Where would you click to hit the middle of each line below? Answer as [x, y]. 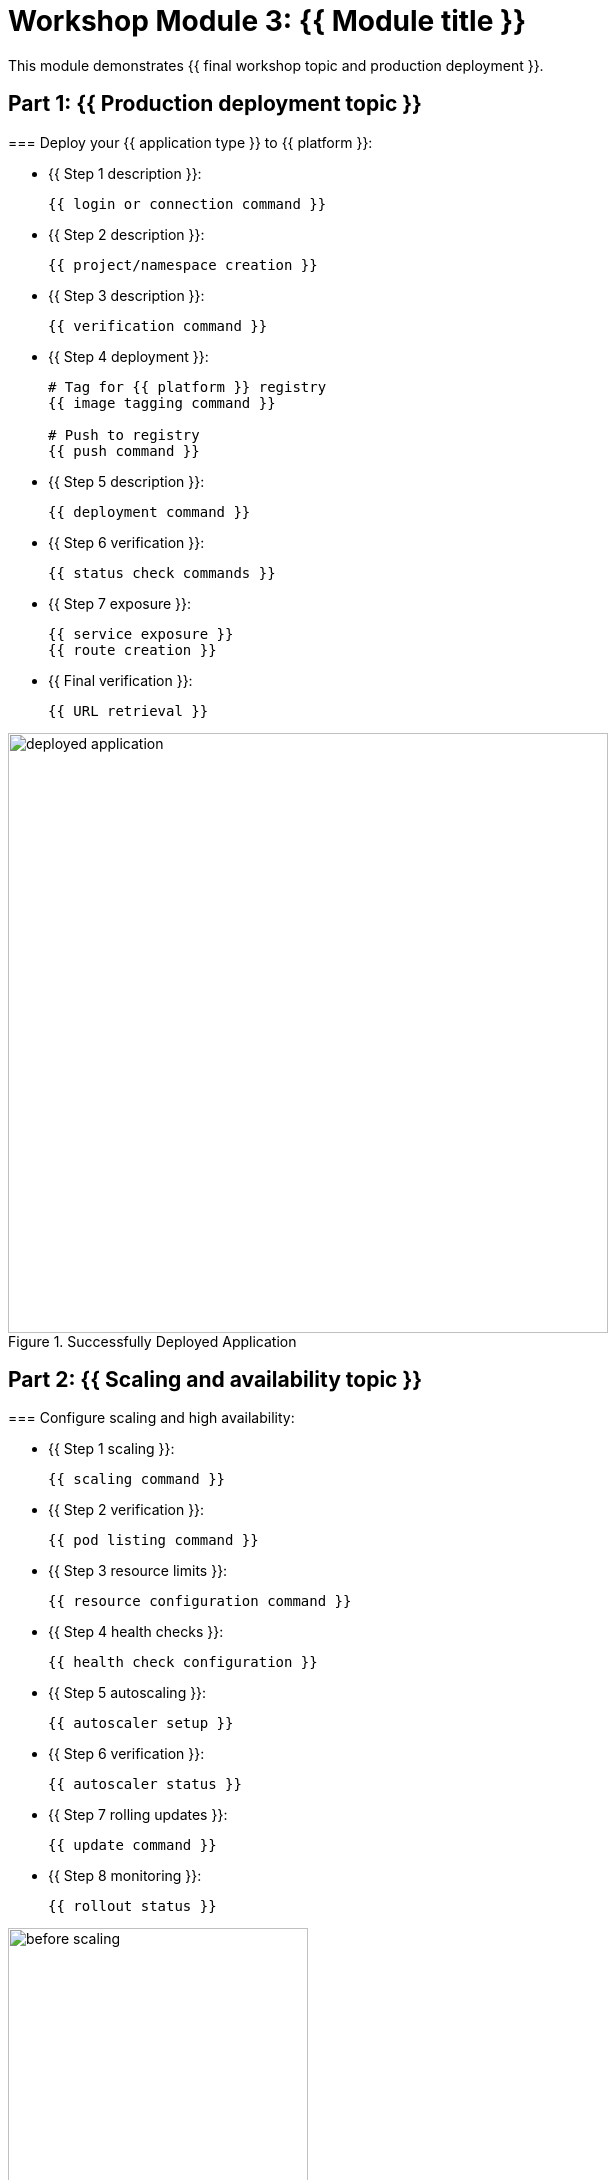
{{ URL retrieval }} [128, 710]
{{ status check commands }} [162, 572]
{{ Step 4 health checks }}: [136, 1632]
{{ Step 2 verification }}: [126, 1510]
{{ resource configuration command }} [200, 1601]
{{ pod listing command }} [153, 1540]
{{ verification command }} [158, 325]
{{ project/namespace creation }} [183, 264]
